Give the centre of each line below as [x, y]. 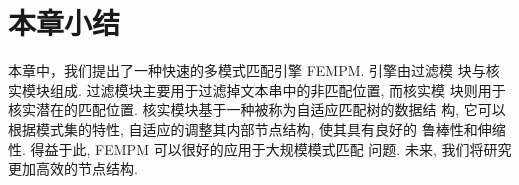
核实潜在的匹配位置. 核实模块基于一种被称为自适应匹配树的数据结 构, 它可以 [257, 109]
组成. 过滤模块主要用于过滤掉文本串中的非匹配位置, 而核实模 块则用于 [277, 89]
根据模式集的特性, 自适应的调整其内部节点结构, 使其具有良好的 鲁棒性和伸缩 [257, 128]
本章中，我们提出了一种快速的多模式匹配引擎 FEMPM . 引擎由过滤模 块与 [247, 70]
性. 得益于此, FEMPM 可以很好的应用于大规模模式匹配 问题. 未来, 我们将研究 [260, 148]
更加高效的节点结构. [73, 168]
